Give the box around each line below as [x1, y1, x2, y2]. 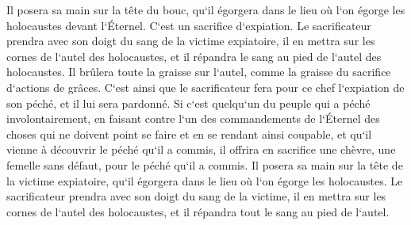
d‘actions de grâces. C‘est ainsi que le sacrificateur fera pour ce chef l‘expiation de [6, 78, 405, 95]
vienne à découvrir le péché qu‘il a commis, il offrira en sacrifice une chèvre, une [6, 141, 396, 158]
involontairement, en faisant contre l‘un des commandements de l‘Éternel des [6, 110, 380, 127]
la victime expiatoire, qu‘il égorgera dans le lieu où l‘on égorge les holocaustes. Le [6, 172, 403, 189]
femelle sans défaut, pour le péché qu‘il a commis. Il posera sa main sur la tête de [6, 156, 403, 173]
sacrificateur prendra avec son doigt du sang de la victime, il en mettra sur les [6, 188, 386, 204]
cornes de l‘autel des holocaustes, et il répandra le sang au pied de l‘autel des [6, 48, 382, 64]
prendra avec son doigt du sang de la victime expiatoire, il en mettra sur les [6, 32, 375, 49]
